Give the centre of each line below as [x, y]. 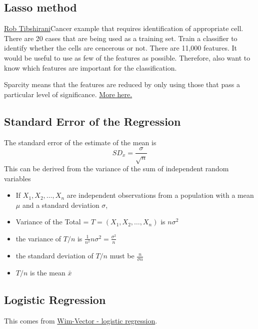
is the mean [48, 272]
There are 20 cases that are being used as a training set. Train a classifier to [121, 38]
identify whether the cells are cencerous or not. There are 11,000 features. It [120, 48]
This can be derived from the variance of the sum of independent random [116, 168]
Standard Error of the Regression [92, 121]
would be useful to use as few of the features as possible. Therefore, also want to [127, 57]
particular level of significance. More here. [68, 94]
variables [17, 178]
